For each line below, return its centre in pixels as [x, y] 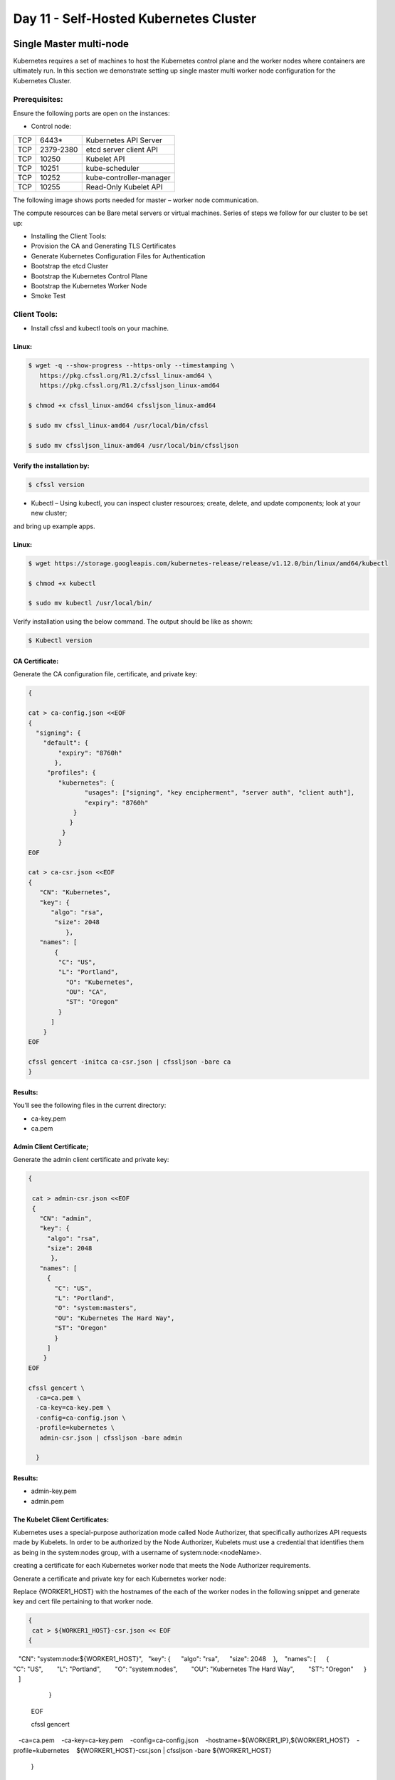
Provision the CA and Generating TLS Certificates [104, 246]
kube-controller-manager [128, 177]
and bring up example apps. [54, 526]
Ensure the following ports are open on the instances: [91, 113]
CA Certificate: [36, 661]
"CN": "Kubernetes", [75, 892]
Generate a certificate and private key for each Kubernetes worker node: [120, 1579]
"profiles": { [71, 773]
